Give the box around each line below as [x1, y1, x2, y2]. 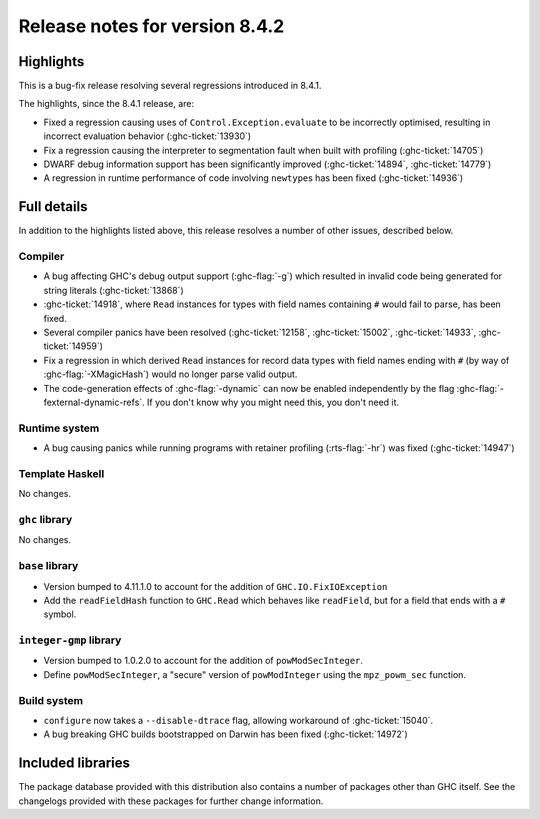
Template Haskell [18, 466, 105, 480]
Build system [18, 693, 84, 707]
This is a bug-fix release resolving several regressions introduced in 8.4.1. [18, 80, 322, 92]
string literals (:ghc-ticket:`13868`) [43, 284, 184, 296]
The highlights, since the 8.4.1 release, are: [18, 98, 195, 110]
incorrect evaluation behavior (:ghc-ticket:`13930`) [43, 130, 252, 142]
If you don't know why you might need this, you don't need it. [146, 396, 400, 408]
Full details [18, 198, 88, 215]
